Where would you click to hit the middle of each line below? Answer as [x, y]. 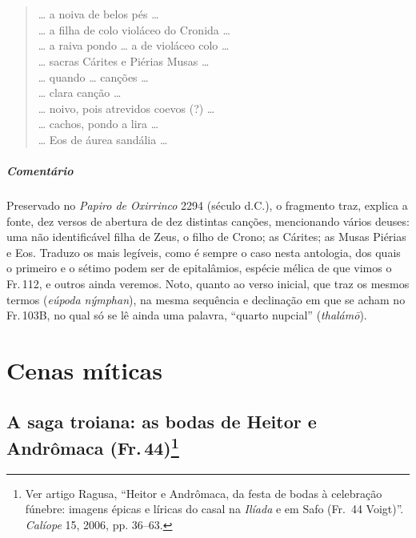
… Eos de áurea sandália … [103, 139]
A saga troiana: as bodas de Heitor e [162, 421]
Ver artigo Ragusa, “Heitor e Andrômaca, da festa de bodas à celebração [204, 493]
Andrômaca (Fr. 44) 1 [93, 446]
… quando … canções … [93, 76]
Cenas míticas [84, 370]
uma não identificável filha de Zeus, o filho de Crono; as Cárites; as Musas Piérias [206, 237]
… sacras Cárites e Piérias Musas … [124, 60]
